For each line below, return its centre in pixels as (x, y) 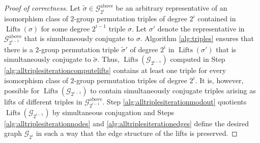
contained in (217, 19)
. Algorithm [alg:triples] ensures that (197, 38)
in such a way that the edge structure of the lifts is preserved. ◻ (137, 133)
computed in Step (198, 59)
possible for (22, 90)
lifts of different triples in (43, 101)
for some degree (65, 28)
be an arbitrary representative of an (171, 8)
